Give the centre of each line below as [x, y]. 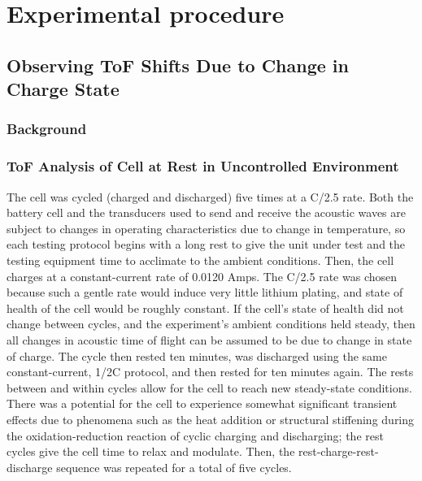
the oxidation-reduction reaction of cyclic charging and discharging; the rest [195, 435]
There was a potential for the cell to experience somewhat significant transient [202, 403]
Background [47, 129]
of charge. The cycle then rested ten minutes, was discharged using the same [197, 355]
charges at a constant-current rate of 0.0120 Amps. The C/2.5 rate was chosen [202, 276]
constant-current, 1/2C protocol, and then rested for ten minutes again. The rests [210, 372]
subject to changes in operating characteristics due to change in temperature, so [206, 228]
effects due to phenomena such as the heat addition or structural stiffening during [211, 419]
